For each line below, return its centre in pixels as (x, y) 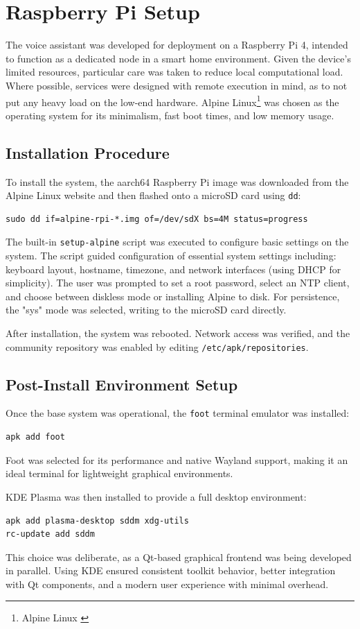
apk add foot (35, 437)
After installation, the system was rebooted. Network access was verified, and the (178, 333)
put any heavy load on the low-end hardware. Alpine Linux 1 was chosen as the (172, 101)
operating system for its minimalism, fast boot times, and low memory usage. (170, 115)
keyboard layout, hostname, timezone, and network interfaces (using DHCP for (173, 269)
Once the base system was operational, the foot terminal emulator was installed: (178, 413)
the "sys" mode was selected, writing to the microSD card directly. (146, 310)
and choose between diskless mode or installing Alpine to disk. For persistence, (173, 296)
